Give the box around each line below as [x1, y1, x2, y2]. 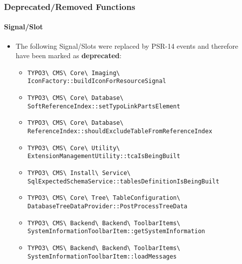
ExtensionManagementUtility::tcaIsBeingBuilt [27, 153, 181, 160]
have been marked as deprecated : [15, 50, 121, 61]
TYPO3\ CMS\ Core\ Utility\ [27, 144, 120, 152]
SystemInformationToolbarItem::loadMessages [27, 253, 177, 260]
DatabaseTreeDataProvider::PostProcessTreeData [27, 203, 187, 210]
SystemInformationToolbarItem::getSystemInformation [27, 228, 205, 235]
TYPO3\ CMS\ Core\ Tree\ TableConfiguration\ [27, 194, 181, 202]
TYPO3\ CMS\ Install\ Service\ [27, 170, 131, 177]
